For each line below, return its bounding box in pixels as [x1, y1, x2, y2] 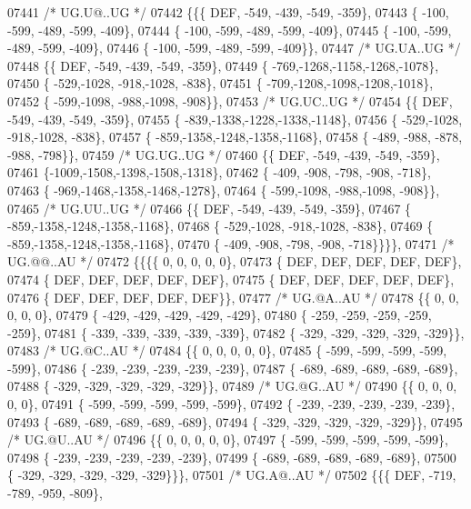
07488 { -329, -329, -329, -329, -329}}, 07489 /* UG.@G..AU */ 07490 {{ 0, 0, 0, [7, 376, 457, 395]
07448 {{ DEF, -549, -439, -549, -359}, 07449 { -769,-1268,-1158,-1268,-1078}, [7, 55, 439, 75]
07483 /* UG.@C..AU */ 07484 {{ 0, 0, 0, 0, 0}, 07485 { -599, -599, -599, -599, [7, 341, 447, 360]
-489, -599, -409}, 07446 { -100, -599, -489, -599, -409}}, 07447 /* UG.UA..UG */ [7, 38, 461, 57]
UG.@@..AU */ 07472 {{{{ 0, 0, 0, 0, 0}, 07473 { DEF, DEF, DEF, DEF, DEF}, [7, 252, 462, 271]
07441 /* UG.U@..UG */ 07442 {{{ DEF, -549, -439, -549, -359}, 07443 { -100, [7, 3, 449, 21]
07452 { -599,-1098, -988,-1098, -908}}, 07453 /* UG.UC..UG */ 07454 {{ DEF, [7, 91, 453, 110]
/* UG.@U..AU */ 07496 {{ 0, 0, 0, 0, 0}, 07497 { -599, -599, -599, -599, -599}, [7, 430, 448, 449]
